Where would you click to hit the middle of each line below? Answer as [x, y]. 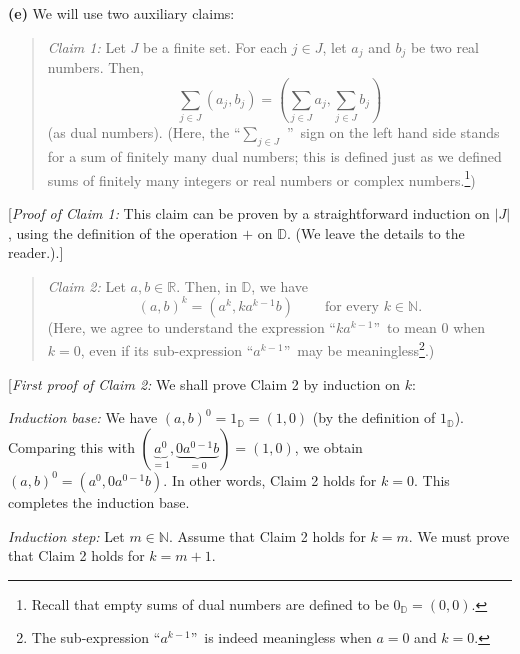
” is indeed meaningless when [281, 637]
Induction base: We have [83, 417]
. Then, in [206, 285]
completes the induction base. [99, 501]
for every [352, 306]
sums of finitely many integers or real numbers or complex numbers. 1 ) [261, 178]
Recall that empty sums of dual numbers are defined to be [210, 603]
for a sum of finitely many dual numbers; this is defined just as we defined [274, 156]
